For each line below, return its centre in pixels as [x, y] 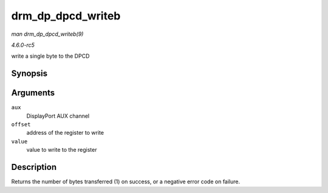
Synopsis [29, 74]
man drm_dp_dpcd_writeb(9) [47, 34]
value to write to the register [62, 150]
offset [21, 125]
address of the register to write [65, 133]
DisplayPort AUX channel [58, 116]
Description [34, 167]
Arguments [33, 93]
